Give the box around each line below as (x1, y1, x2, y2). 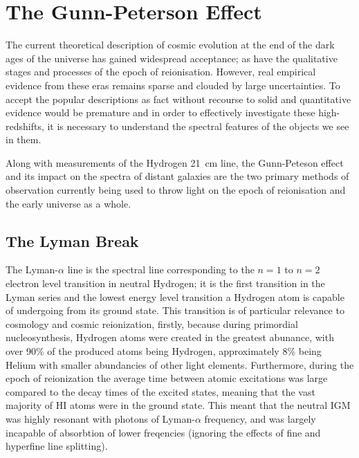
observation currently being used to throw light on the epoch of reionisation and (6, 183, 346, 197)
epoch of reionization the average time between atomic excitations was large (6, 371, 328, 385)
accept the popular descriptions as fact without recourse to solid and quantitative (6, 91, 351, 106)
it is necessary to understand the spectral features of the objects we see (47, 118, 349, 133)
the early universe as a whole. (6, 196, 131, 210)
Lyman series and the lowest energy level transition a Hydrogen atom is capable (6, 289, 344, 304)
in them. (6, 132, 42, 147)
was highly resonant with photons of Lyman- (6, 411, 195, 425)
